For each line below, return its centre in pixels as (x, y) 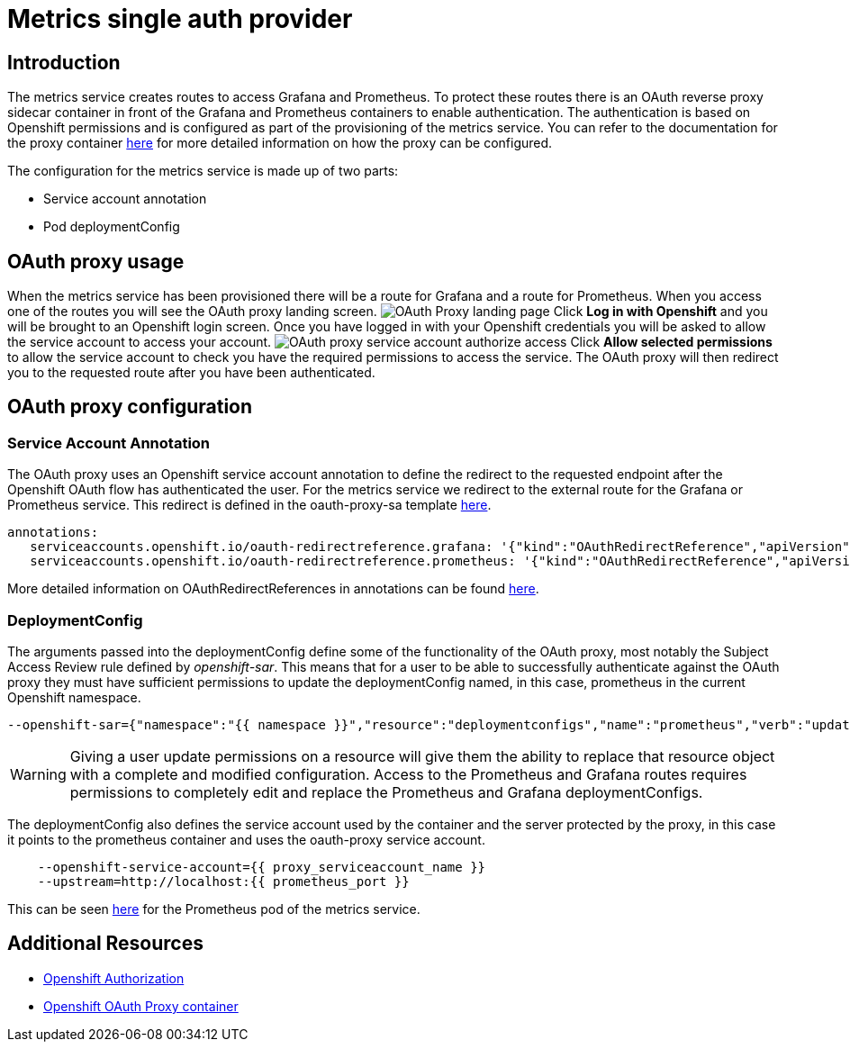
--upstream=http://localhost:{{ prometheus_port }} (223, 881)
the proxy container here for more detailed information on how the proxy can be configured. (280, 143)
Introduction (64, 62)
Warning (38, 774)
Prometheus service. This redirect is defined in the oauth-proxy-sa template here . (249, 505)
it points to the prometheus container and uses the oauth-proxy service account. (246, 839)
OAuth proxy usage (96, 261)
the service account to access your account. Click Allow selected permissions (390, 342)
